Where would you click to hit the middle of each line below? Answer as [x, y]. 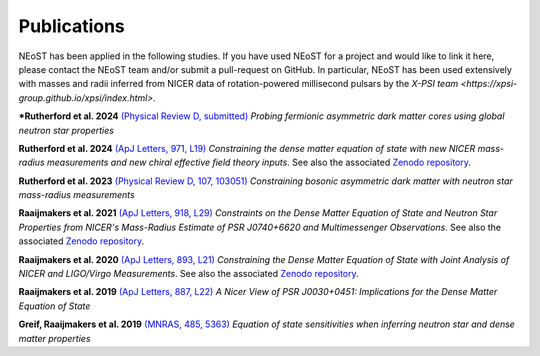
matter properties [54, 338]
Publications [71, 26]
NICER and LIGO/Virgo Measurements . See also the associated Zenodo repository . [188, 274]
